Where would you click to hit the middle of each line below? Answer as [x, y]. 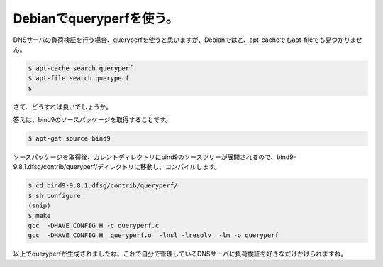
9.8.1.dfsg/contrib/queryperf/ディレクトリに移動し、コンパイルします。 [117, 167]
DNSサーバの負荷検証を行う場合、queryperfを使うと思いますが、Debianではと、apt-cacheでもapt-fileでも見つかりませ [188, 40]
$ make [39, 216]
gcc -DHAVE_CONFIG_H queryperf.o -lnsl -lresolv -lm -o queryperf [154, 235]
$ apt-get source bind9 [70, 139]
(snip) [39, 206]
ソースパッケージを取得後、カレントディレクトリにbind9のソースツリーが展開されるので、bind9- [155, 157]
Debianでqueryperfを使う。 [96, 18]
